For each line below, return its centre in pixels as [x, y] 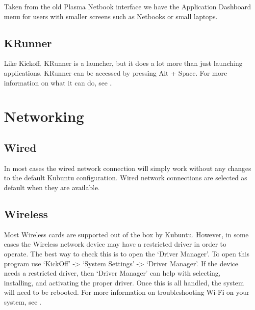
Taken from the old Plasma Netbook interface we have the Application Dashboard [127, 6]
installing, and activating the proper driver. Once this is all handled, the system [124, 282]
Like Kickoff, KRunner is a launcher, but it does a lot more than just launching [123, 63]
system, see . [23, 301]
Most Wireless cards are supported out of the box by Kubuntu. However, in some [126, 234]
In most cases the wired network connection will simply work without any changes [127, 168]
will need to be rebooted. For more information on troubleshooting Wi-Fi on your [127, 292]
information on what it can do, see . [58, 82]
